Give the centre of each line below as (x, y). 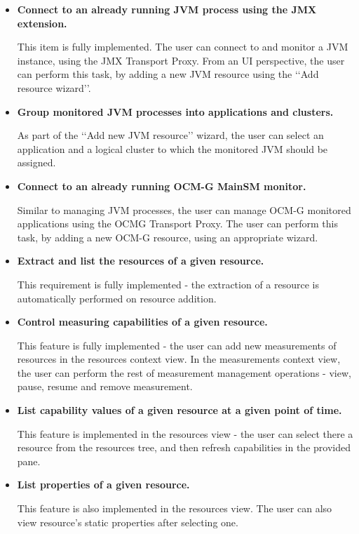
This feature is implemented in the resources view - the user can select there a (185, 433)
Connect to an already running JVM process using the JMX (167, 9)
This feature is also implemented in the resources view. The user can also (175, 508)
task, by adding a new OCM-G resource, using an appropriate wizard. (168, 237)
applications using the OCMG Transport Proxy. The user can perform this (177, 223)
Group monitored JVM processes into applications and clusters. (175, 111)
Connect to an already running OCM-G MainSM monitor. (162, 186)
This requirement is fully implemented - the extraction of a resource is (168, 284)
